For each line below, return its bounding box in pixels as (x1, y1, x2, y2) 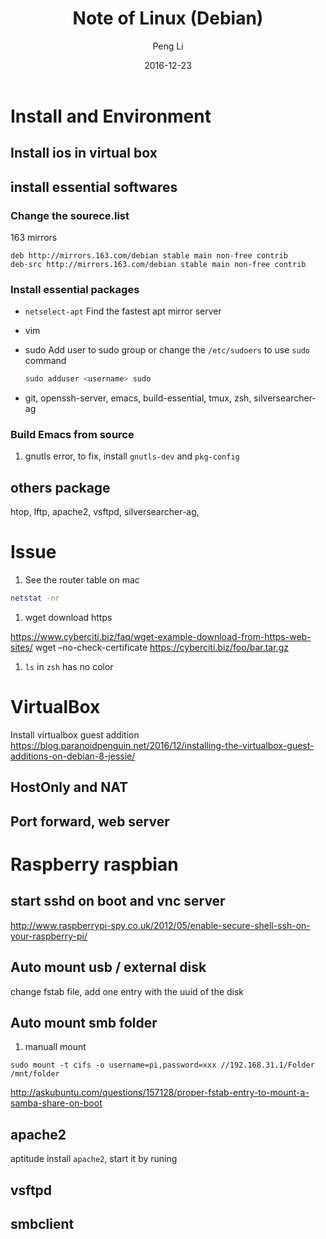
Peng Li (152, 40, 184, 52)
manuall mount (24, 1041, 87, 1053)
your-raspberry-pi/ (10, 930, 88, 942)
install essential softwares (10, 178, 178, 196)
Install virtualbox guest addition (10, 729, 140, 741)
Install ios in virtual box (10, 145, 158, 162)
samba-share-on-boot (10, 1097, 103, 1109)
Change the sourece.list (10, 208, 130, 222)
